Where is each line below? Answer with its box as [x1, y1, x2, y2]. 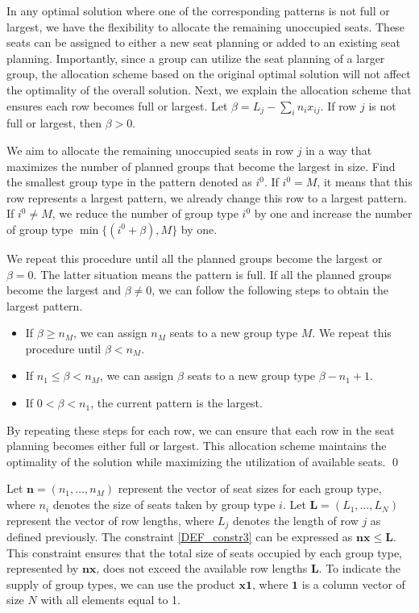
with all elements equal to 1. [40, 591, 180, 608]
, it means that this [317, 173, 413, 190]
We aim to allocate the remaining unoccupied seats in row [6, 141, 294, 158]
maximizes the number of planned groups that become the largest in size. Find [6, 157, 396, 174]
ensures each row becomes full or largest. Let [6, 97, 228, 114]
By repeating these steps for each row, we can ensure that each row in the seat [6, 421, 395, 438]
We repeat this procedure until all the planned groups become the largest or [6, 249, 383, 266]
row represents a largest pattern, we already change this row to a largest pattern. [6, 189, 407, 206]
